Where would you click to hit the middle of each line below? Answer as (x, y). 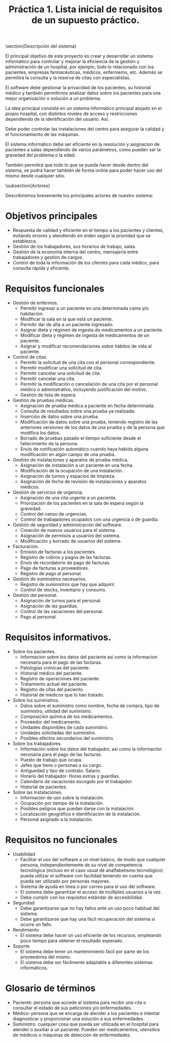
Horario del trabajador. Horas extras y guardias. (70, 776)
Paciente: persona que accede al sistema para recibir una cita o (79, 1002)
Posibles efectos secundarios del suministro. (67, 738)
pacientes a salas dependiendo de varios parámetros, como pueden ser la (83, 150)
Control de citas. (30, 357)
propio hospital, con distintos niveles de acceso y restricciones (71, 114)
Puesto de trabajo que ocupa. (51, 760)
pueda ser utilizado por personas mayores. (65, 881)
